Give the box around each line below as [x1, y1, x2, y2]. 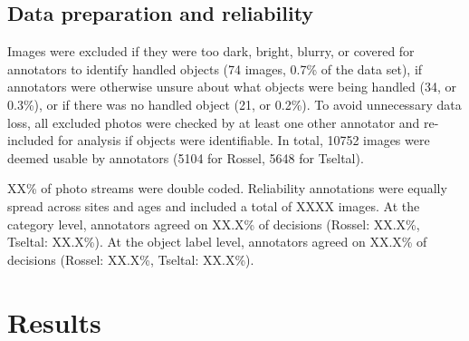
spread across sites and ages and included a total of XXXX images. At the [7, 196, 420, 215]
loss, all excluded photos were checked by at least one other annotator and [7, 112, 420, 132]
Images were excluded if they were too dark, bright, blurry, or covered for [7, 42, 415, 61]
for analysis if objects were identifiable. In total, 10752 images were [58, 131, 430, 150]
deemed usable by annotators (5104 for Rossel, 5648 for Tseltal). [7, 148, 364, 167]
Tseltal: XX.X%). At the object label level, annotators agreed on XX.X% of [7, 232, 427, 251]
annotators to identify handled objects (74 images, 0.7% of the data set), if [7, 59, 423, 78]
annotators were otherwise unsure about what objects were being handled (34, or [7, 77, 456, 96]
